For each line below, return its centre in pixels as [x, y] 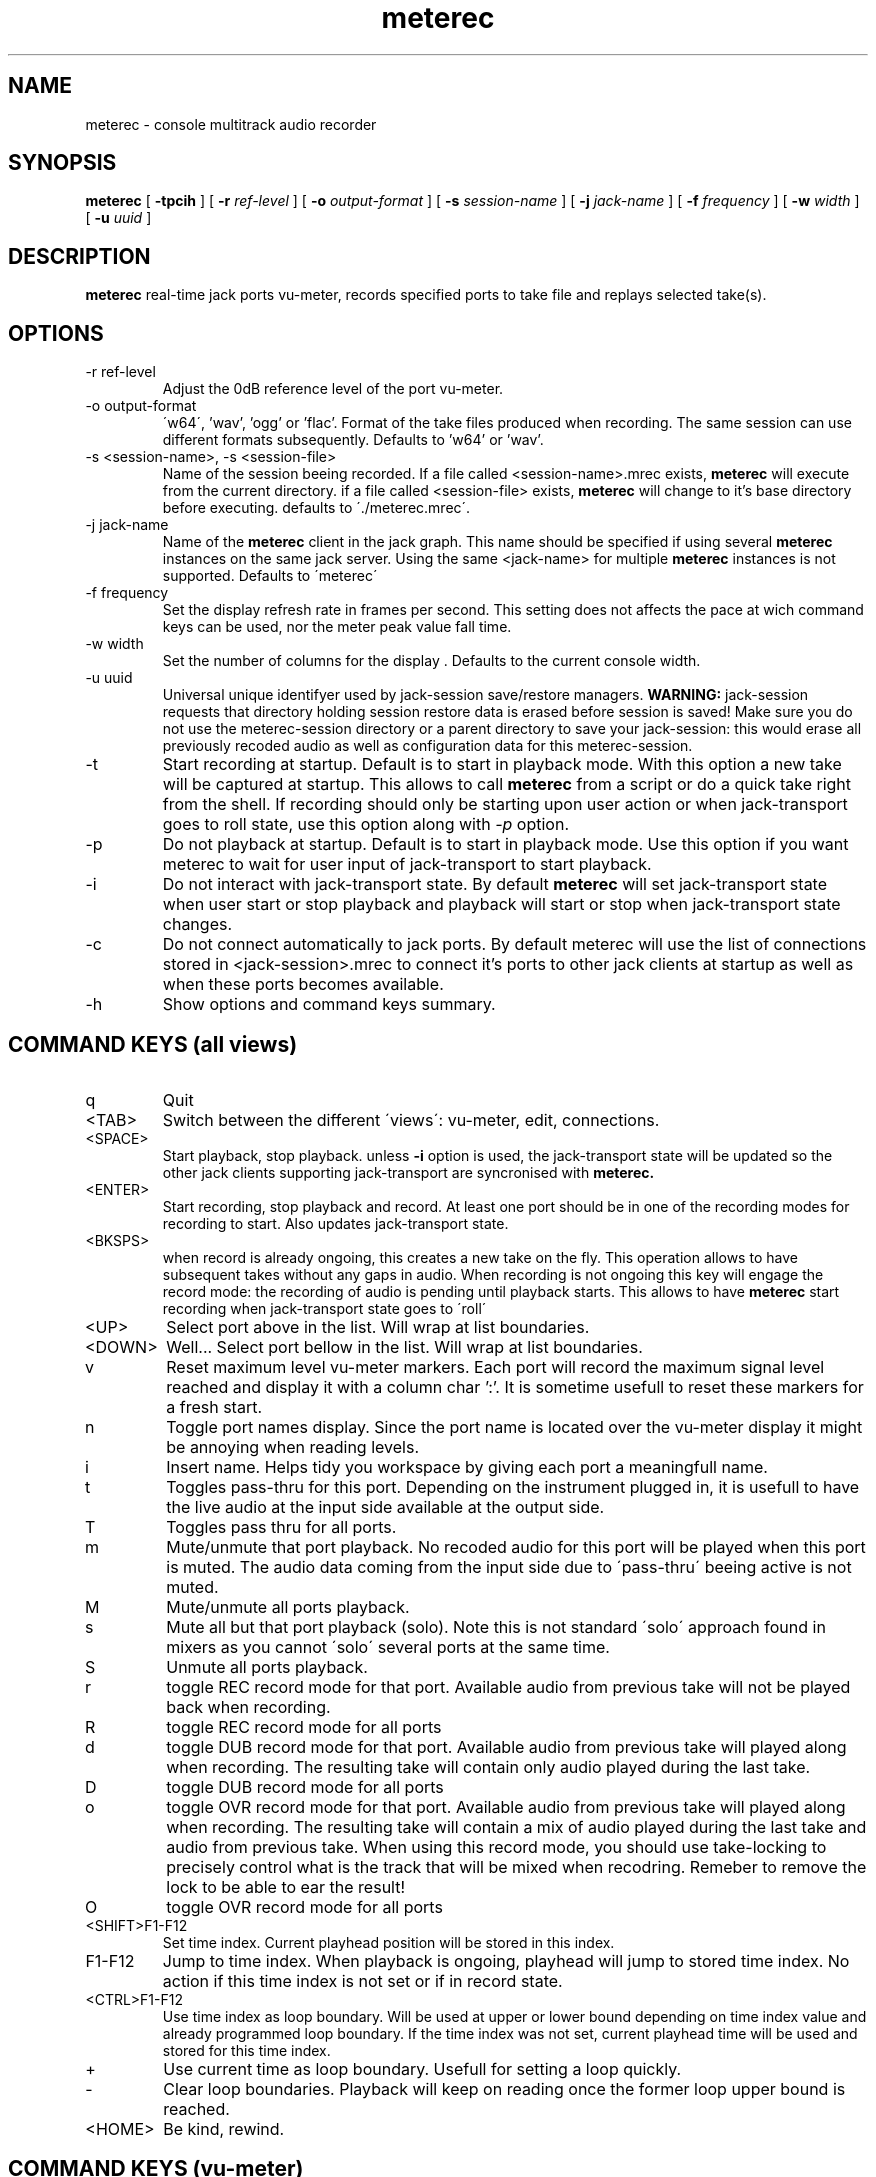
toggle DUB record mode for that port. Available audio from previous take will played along [506, 1746]
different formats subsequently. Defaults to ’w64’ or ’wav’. [353, 440]
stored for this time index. [246, 2050]
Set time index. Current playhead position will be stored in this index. [388, 1942]
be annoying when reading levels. [293, 1446]
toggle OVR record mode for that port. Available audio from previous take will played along [506, 1806]
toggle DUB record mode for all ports [305, 1786]
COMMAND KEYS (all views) [153, 1044]
